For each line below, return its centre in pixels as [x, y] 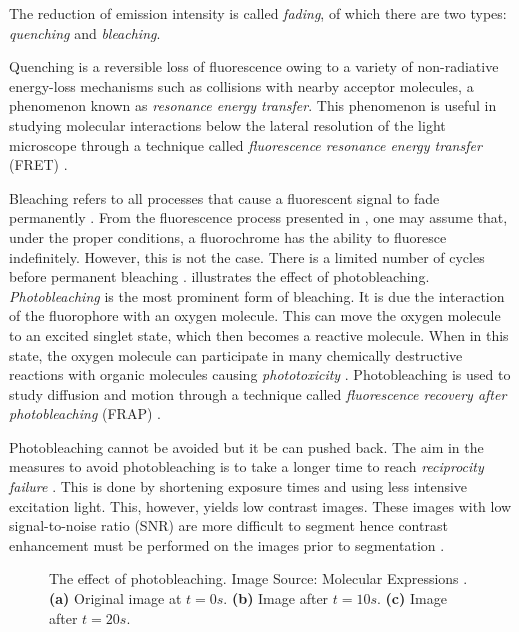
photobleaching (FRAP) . [85, 413]
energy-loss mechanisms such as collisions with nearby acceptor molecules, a [241, 85]
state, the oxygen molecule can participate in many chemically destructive [236, 354]
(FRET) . [38, 164]
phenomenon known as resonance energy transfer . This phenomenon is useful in [253, 105]
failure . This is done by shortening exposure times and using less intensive [238, 486]
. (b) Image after [276, 598]
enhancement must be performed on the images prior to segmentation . [227, 544]
